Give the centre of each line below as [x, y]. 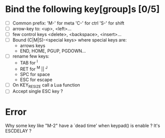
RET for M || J [34, 68]
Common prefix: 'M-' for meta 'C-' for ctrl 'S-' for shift [68, 23]
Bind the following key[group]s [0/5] [82, 9]
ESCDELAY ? [18, 131]
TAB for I [29, 62]
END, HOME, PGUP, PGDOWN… [53, 51]
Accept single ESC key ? [38, 91]
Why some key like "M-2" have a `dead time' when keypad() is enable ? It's [83, 125]
